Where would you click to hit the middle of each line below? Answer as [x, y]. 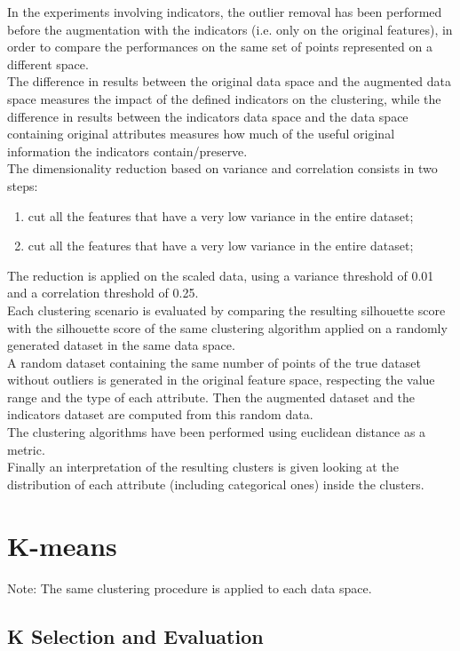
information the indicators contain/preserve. [127, 151]
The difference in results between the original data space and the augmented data [230, 81]
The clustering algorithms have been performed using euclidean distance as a [217, 432]
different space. [48, 64]
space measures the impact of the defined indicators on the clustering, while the [224, 98]
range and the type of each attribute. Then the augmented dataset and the [211, 397]
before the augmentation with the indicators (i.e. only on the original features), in [230, 29]
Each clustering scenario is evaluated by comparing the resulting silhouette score [226, 310]
